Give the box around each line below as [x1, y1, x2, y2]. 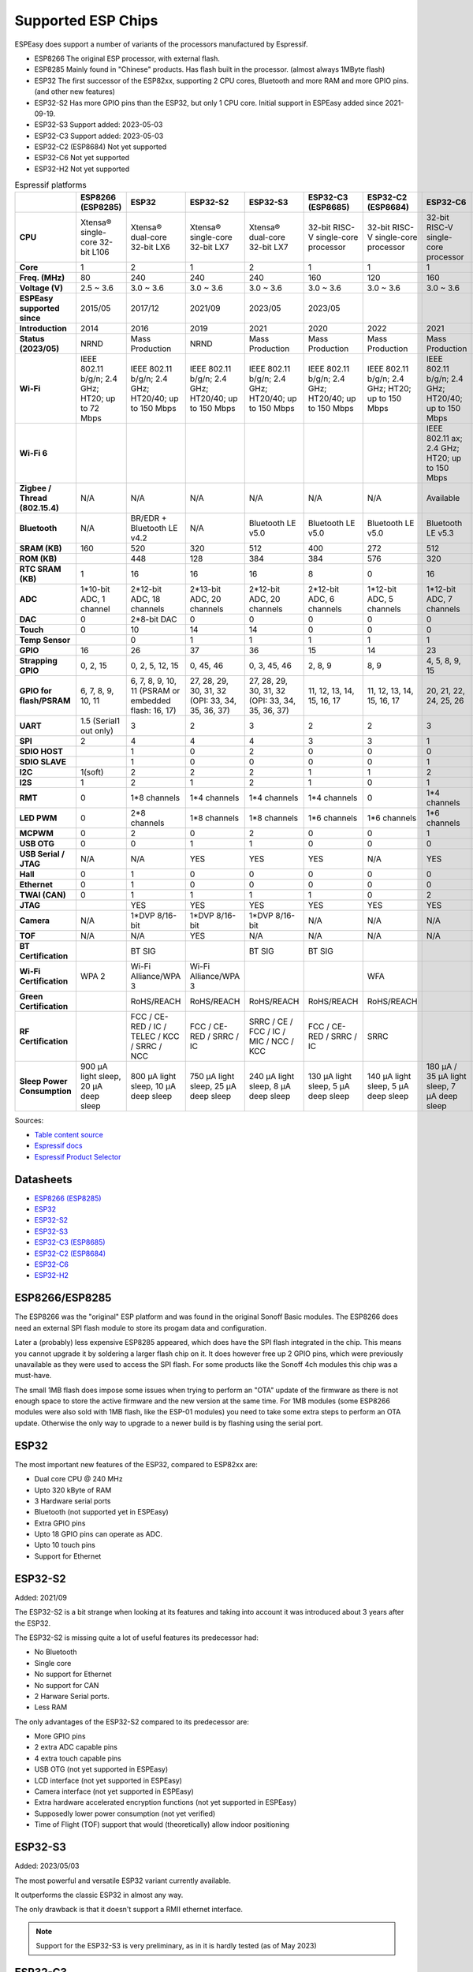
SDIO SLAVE [19, 756, 67, 767]
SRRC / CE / [248, 1016, 293, 1027]
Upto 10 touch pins [34, 1541, 96, 1550]
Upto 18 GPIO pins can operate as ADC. [34, 1529, 163, 1539]
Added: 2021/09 [14, 1593, 67, 1602]
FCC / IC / [248, 1025, 286, 1036]
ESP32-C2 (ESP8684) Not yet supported [34, 142, 167, 151]
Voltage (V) [19, 282, 63, 293]
